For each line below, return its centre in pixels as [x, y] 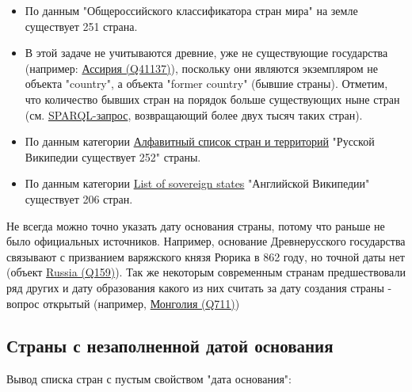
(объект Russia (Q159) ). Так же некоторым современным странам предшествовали [206, 272]
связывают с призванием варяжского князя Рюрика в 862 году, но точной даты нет [206, 256]
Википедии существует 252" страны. [113, 156]
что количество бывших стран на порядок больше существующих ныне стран [212, 99]
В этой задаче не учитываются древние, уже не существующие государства [206, 53]
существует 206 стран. [79, 198]
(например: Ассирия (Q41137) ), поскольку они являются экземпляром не [201, 68]
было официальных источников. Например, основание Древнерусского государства [206, 241]
